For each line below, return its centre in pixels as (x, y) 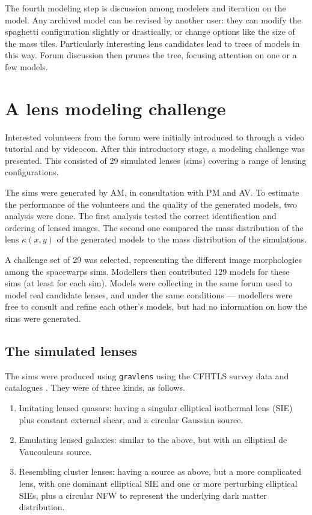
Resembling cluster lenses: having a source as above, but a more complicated (160, 471)
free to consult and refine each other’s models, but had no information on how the (156, 306)
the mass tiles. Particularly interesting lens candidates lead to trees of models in (152, 43)
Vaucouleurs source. (55, 451)
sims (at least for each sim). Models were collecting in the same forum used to (149, 283)
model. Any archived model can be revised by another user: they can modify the (153, 20)
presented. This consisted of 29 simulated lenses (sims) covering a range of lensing (156, 160)
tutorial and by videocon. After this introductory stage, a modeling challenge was (155, 149)
